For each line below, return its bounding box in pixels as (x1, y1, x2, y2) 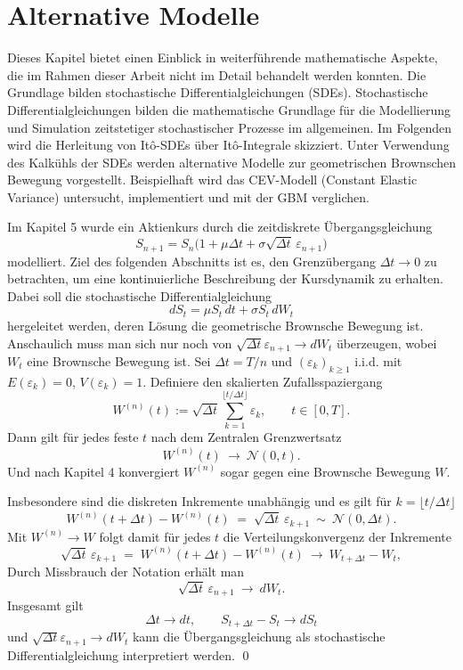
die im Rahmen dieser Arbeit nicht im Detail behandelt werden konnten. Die (7, 65, 426, 84)
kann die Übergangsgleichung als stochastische (132, 627, 386, 646)
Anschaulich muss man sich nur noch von (7, 333, 232, 352)
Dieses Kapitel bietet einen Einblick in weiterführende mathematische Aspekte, (7, 48, 438, 67)
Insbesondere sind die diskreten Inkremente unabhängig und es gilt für (7, 492, 392, 511)
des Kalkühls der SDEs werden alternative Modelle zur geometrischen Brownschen (7, 152, 457, 171)
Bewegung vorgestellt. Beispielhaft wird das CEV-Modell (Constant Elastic (7, 170, 418, 189)
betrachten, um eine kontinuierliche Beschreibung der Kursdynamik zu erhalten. (7, 269, 443, 288)
